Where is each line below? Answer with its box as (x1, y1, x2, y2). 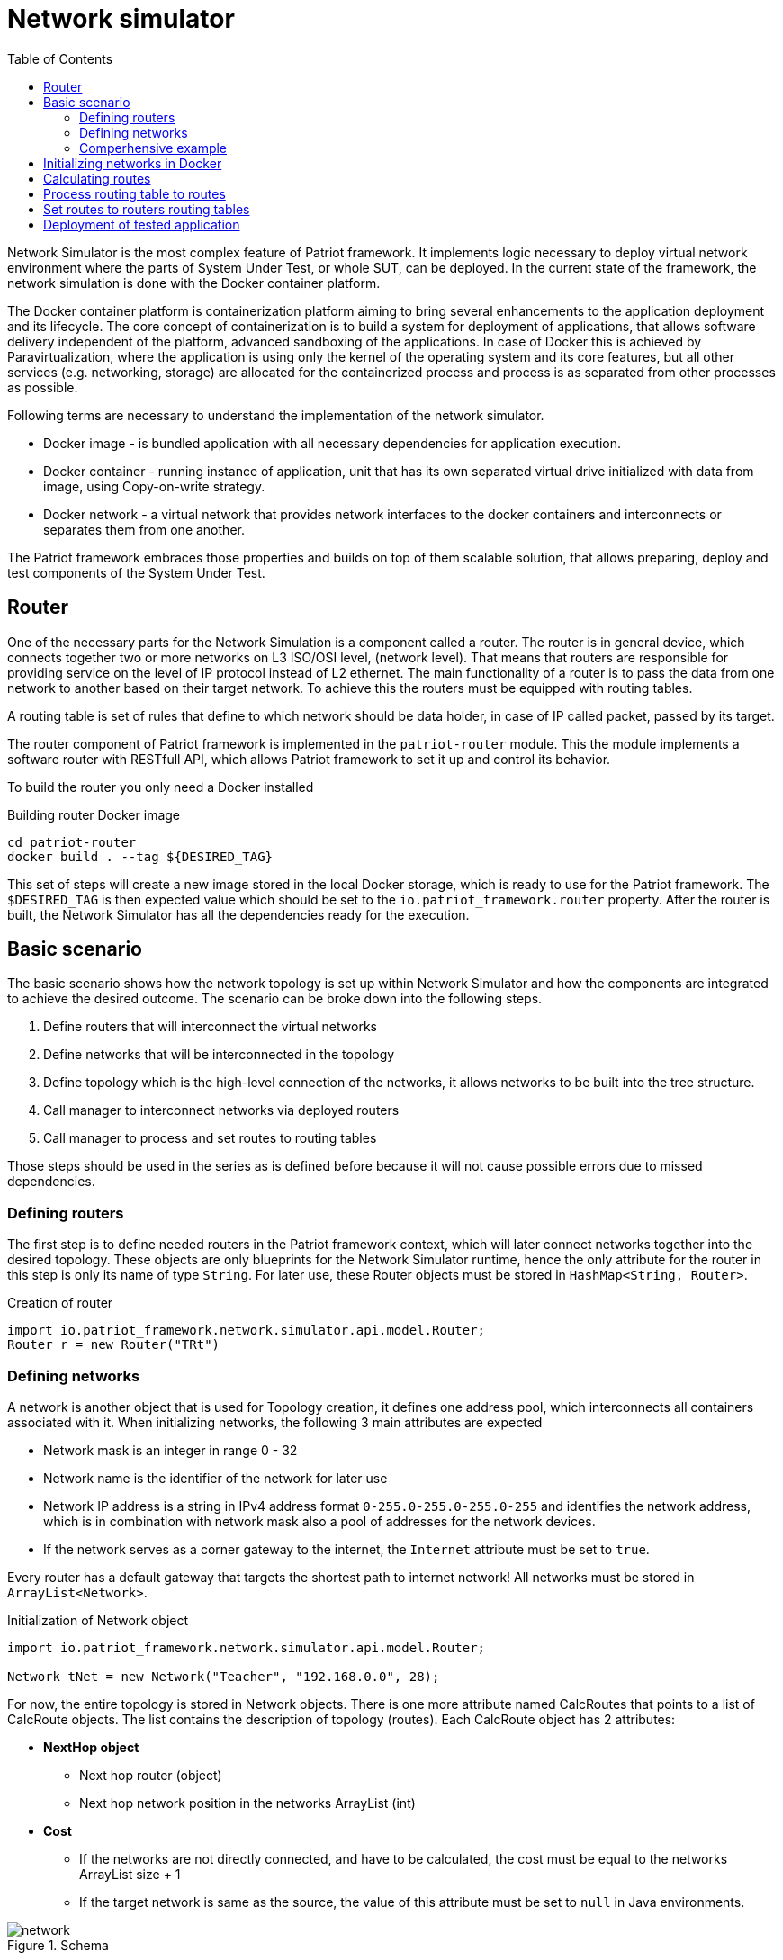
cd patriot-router (7, 834, 137, 850)
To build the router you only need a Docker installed (7, 778, 314, 795)
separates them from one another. (43, 521, 245, 537)
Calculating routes (43, 170, 151, 186)
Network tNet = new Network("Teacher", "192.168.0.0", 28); (7, 1668, 440, 1684)
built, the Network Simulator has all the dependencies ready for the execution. (7, 906, 470, 922)
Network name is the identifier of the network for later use (43, 1470, 388, 1486)
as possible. (7, 379, 78, 395)
